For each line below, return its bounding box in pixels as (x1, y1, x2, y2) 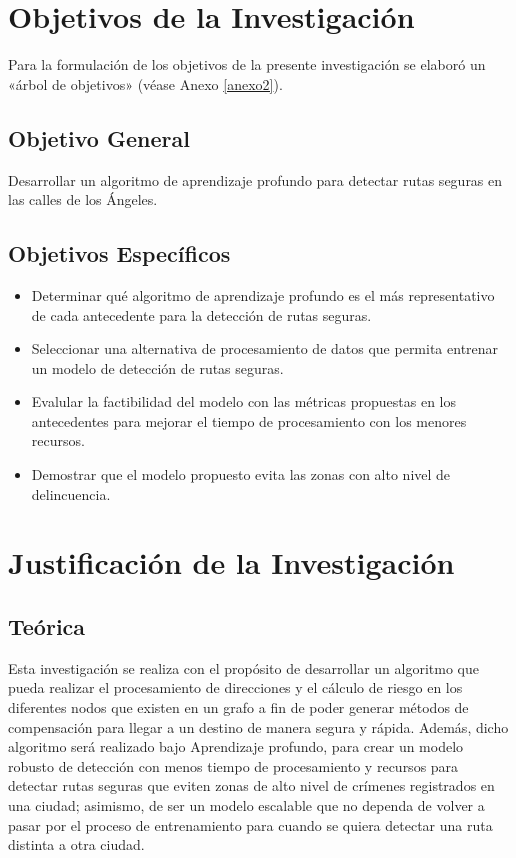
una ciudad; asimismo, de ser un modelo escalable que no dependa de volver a (8, 794, 485, 815)
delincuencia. (31, 483, 111, 504)
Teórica (8, 611, 86, 642)
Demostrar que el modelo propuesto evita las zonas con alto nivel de (31, 464, 451, 485)
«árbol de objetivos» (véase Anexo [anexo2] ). (8, 73, 283, 94)
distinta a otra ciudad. (8, 834, 145, 855)
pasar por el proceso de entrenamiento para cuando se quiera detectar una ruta (8, 814, 493, 835)
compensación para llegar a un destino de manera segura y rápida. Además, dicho (8, 716, 509, 737)
